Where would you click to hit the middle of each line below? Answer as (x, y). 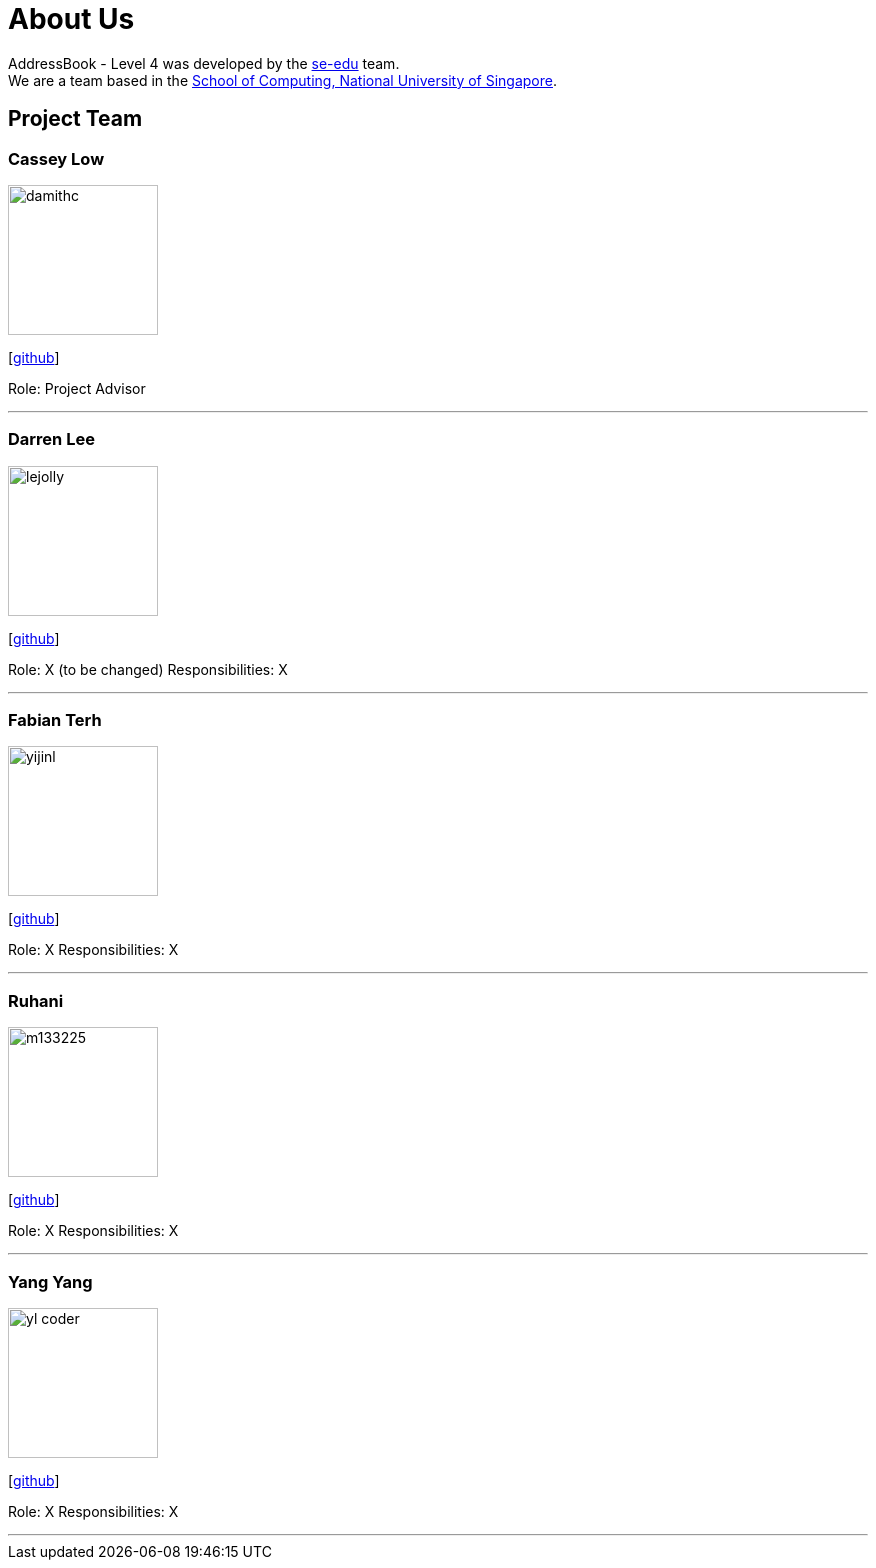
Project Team (75, 119)
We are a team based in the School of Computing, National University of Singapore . (283, 80)
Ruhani (36, 1000)
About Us (71, 19)
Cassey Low (56, 158)
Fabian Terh (55, 720)
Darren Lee (51, 439)
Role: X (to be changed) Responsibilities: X (148, 669)
